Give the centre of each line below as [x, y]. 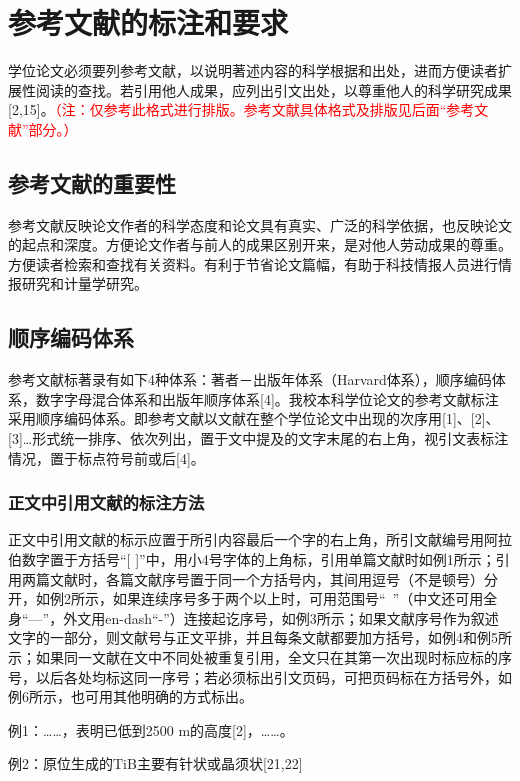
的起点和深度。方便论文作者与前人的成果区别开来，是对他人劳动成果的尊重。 [260, 244]
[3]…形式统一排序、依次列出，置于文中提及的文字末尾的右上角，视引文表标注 [258, 438]
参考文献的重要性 [92, 182]
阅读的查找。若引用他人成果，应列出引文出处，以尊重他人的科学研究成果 [273, 89]
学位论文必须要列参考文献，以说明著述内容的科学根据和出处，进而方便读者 [253, 70]
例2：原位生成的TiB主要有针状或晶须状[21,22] [155, 763]
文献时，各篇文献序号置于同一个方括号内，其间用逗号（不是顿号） [266, 578]
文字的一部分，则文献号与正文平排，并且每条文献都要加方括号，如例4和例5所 [260, 637]
